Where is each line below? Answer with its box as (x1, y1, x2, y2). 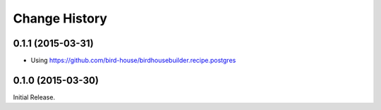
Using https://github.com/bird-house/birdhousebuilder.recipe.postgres (30, 56, 236, 65)
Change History (13, 11, 107, 26)
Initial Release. (13, 92, 56, 102)
